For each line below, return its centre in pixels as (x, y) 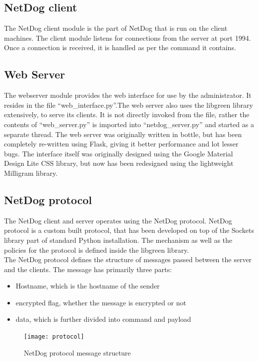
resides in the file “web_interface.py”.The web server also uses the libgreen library (129, 105)
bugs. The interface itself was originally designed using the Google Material (119, 153)
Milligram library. (31, 173)
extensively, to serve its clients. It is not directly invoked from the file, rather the (127, 114)
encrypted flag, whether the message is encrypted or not (101, 302)
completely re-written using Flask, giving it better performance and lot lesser (121, 144)
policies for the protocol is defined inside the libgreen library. (97, 250)
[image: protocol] (54, 337)
